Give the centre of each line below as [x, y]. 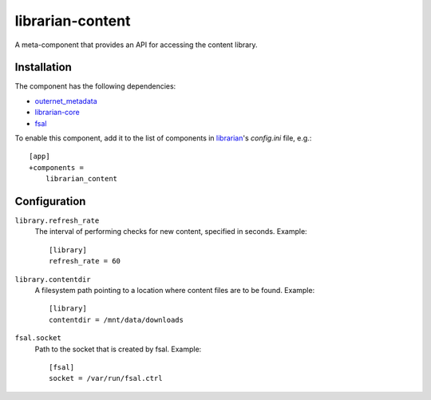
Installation [43, 67]
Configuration [50, 201]
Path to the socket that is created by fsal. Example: [118, 349]
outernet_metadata [66, 101]
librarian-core [57, 113]
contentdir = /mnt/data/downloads [116, 320]
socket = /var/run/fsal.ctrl [106, 378]
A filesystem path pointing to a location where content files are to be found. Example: [175, 291]
